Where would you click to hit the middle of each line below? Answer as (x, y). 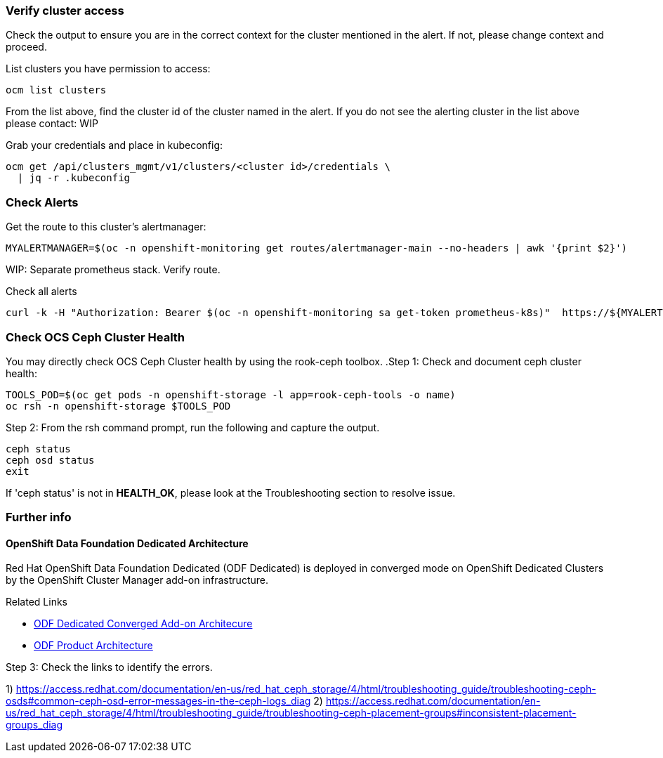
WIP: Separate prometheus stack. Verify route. (113, 270)
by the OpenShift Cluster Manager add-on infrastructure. (137, 580)
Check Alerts (42, 202)
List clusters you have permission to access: (108, 69)
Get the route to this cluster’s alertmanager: (106, 227)
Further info (39, 517)
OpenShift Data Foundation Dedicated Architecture (127, 543)
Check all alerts (41, 292)
